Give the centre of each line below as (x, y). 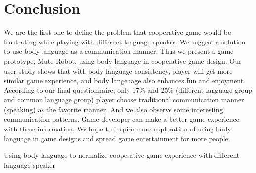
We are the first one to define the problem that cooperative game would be (118, 32)
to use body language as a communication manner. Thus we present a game (119, 51)
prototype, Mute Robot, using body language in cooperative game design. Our (123, 61)
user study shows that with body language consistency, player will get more (118, 70)
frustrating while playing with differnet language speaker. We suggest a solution (125, 41)
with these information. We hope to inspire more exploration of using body (118, 129)
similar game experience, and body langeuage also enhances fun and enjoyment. (125, 80)
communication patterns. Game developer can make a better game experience (122, 119)
